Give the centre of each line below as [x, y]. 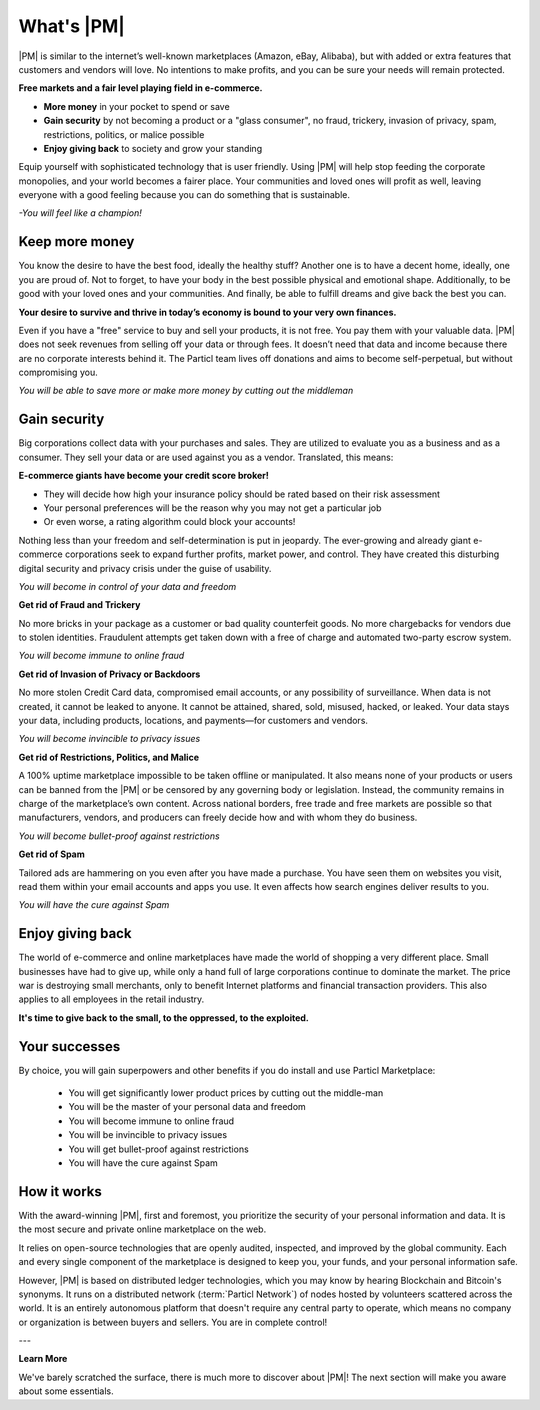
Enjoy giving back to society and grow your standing [153, 148]
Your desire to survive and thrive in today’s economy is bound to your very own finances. [207, 312]
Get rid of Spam [51, 854]
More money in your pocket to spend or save [136, 106]
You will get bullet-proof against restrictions [158, 1149]
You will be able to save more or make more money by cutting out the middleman [186, 391]
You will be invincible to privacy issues [148, 1135]
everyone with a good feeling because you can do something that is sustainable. [184, 195]
